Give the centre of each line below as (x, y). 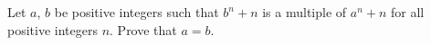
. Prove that (143, 29)
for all (408, 12)
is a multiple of (305, 12)
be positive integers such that (137, 12)
